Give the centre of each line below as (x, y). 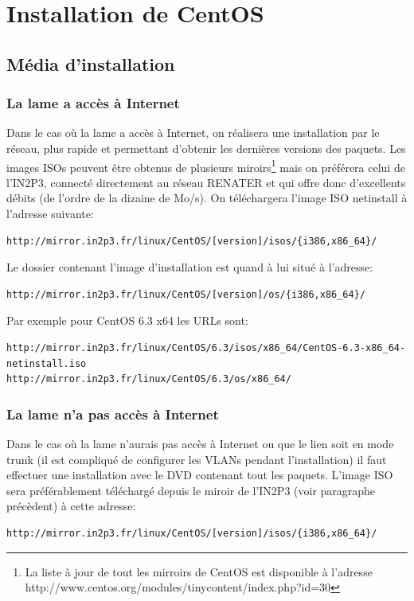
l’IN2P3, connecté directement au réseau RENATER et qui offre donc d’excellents (206, 182)
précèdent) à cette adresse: (71, 506)
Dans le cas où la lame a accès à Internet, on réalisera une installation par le (193, 133)
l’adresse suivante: (50, 213)
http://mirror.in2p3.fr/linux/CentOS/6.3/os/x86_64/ (149, 379)
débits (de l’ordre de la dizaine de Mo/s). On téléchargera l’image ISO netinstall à (207, 198)
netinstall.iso (47, 363)
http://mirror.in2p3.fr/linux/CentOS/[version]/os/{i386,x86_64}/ (186, 294)
